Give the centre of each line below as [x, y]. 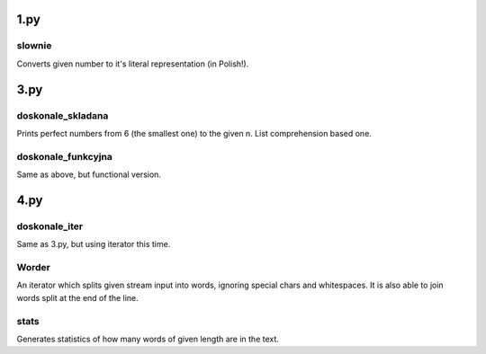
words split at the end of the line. [77, 297]
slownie [34, 46]
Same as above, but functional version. [89, 174]
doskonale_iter [50, 226]
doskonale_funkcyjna [64, 156]
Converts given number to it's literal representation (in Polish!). [133, 64]
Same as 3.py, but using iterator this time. [94, 244]
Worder [34, 267]
